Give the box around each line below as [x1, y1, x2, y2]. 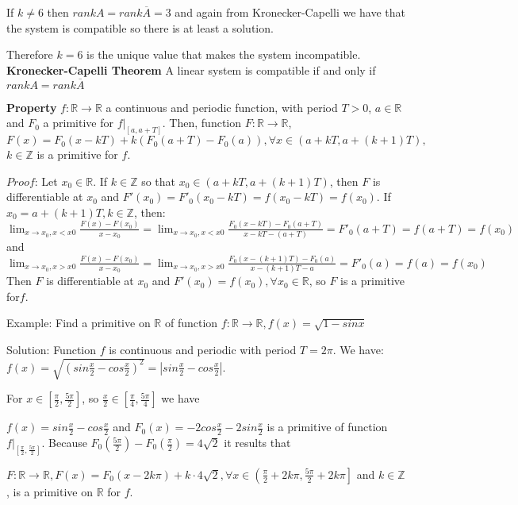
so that [141, 172, 176, 189]
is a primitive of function [267, 418, 388, 435]
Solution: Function [6, 341, 97, 358]
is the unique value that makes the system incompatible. [86, 46, 361, 63]
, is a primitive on [6, 483, 94, 499]
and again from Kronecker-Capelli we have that [175, 4, 405, 20]
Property [6, 98, 57, 115]
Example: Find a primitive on [6, 314, 151, 331]
